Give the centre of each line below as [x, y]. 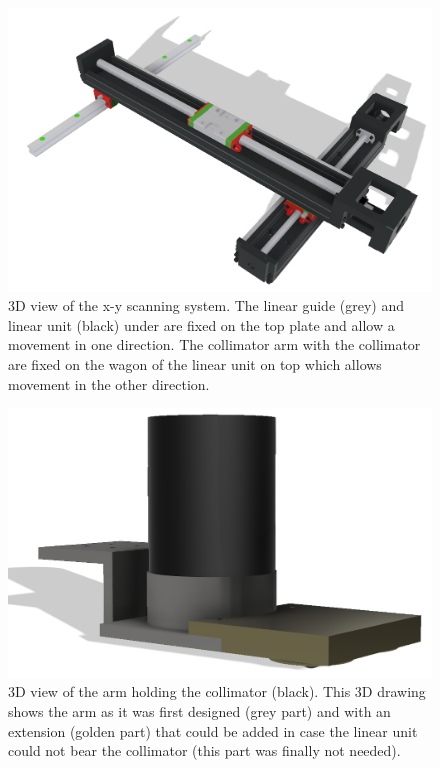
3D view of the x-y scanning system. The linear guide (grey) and [206, 305]
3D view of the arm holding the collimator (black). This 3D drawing [217, 691]
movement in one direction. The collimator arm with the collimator [214, 344]
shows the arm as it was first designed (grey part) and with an [199, 710]
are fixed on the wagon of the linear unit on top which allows [195, 364]
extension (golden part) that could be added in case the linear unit [213, 730]
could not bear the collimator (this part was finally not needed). [204, 750]
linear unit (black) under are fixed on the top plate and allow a [201, 324]
